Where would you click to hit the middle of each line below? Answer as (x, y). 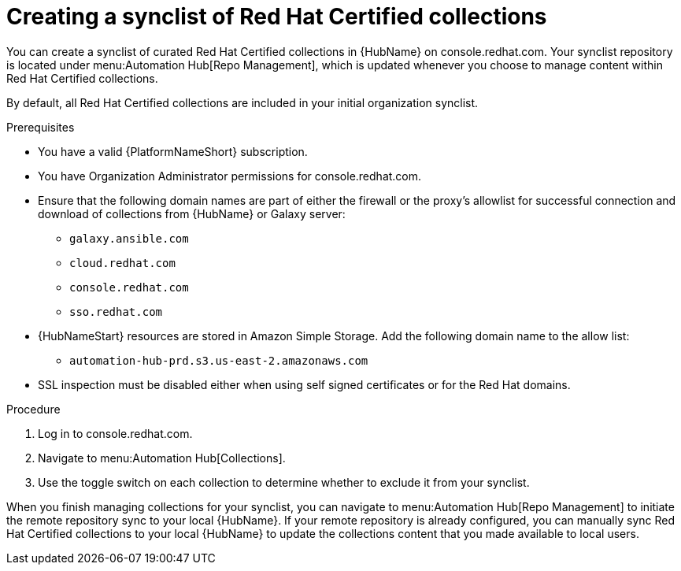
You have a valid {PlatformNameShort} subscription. (173, 151)
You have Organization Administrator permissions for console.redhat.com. (230, 176)
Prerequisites (41, 127)
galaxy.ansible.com (129, 238)
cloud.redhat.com (122, 263)
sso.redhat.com (116, 311)
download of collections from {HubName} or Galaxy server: (192, 213)
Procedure (33, 409)
